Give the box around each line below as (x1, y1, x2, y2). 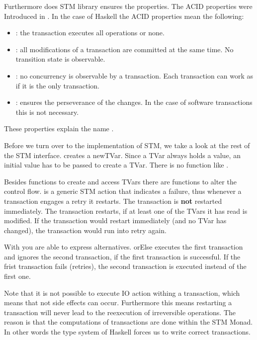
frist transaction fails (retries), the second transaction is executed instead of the (4, 261, 247, 271)
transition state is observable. (15, 54, 105, 64)
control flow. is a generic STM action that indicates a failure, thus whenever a (4, 186, 242, 196)
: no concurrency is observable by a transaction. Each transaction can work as (15, 70, 253, 81)
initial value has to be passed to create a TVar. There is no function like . (4, 160, 229, 170)
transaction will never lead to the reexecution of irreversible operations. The (4, 307, 236, 317)
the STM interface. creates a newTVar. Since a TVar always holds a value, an (4, 150, 241, 160)
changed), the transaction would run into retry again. (4, 225, 167, 235)
